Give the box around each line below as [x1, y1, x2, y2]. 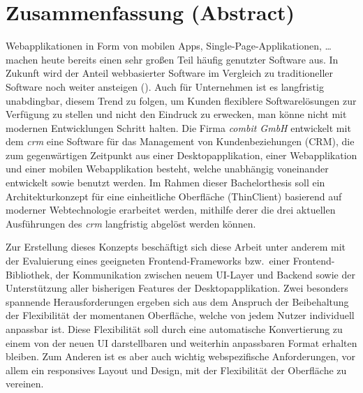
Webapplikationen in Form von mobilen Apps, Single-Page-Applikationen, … [6, 38, 332, 53]
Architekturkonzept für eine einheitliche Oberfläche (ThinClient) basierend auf [6, 188, 342, 203]
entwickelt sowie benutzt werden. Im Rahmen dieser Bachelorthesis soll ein [6, 175, 325, 190]
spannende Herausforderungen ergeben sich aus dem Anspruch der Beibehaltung [6, 294, 349, 309]
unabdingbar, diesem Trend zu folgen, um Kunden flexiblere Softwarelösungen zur [6, 93, 357, 107]
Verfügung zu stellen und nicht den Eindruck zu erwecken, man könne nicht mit [6, 107, 347, 121]
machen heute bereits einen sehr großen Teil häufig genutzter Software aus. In [6, 52, 339, 66]
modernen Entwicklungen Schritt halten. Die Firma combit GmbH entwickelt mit [6, 120, 351, 135]
